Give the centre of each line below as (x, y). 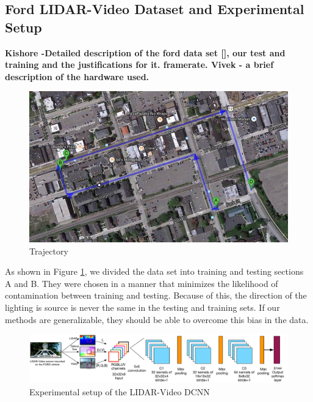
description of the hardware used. (77, 76)
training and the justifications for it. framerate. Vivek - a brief (139, 65)
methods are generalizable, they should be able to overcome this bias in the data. (157, 319)
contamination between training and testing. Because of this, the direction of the (156, 295)
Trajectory (49, 251)
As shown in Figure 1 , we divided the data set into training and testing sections (154, 271)
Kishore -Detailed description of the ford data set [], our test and (145, 52)
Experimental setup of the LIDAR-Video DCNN (120, 392)
